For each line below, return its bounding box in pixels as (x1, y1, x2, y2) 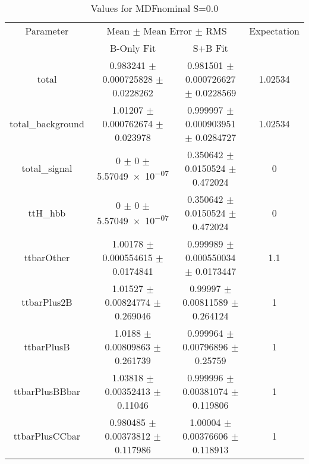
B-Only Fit (109, 41, 156, 55)
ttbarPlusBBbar (13, 384, 80, 398)
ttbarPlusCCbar (13, 429, 81, 443)
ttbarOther (24, 250, 70, 264)
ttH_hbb (28, 206, 66, 220)
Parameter (25, 24, 69, 37)
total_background (10, 117, 84, 130)
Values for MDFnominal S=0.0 (90, 1, 219, 15)
